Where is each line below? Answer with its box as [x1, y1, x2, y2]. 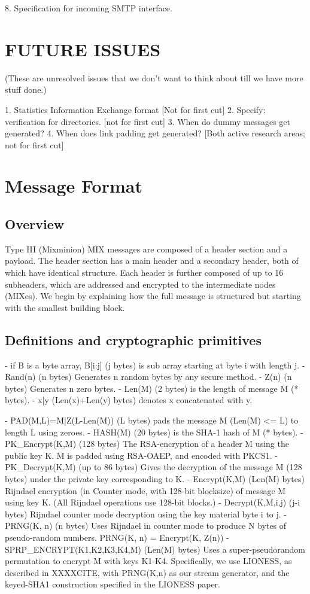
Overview [5, 215, 65, 233]
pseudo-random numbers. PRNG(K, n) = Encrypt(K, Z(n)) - [5, 531, 229, 543]
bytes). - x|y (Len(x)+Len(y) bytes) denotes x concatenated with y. [5, 394, 253, 406]
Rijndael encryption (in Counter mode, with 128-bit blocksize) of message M [5, 484, 286, 496]
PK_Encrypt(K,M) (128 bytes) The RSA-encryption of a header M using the [5, 437, 289, 450]
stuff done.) [5, 83, 47, 96]
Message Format [5, 173, 142, 198]
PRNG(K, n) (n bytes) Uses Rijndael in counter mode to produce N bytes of [5, 519, 287, 532]
